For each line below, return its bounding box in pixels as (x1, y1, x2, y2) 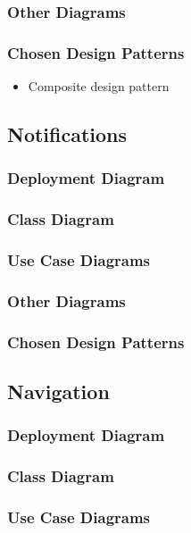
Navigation (7, 378, 110, 405)
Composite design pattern (28, 77, 170, 96)
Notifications (7, 121, 128, 148)
